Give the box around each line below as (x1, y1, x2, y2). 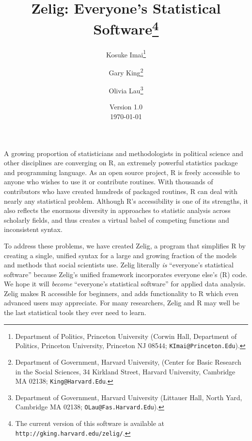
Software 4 (93, 17, 159, 39)
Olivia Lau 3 (109, 84, 143, 95)
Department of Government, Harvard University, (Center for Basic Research (15, 356, 241, 367)
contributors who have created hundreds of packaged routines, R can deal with (4, 186, 238, 196)
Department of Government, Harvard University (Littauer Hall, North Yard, (15, 392, 242, 402)
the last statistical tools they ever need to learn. (4, 307, 146, 318)
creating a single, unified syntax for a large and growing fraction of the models (4, 250, 237, 260)
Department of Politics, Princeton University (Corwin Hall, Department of (15, 331, 237, 341)
